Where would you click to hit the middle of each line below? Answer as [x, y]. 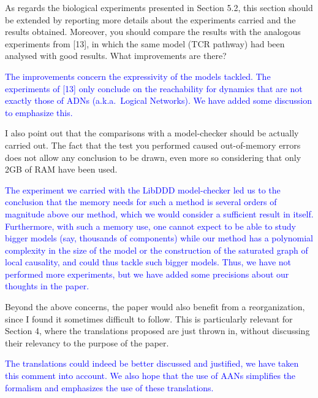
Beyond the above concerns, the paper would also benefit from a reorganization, [155, 307]
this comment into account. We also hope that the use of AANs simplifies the [150, 376]
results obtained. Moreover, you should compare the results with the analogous [153, 32]
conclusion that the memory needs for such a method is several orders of [141, 202]
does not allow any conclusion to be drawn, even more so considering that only [153, 157]
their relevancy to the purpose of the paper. [87, 342]
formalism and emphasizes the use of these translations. [109, 387]
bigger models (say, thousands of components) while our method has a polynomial [159, 238]
